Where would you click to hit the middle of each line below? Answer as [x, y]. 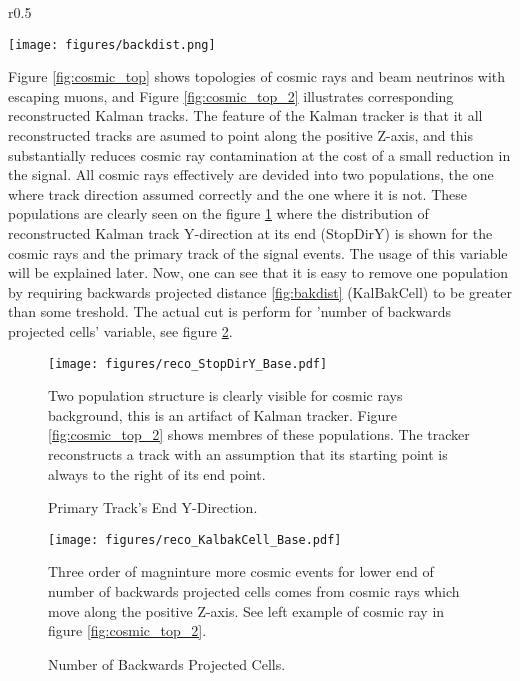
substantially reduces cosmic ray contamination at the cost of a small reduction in [259, 154]
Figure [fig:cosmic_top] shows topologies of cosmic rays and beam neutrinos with [257, 76]
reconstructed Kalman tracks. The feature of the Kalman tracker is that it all [245, 115]
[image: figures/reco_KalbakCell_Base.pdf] [195, 539]
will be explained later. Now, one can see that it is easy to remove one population [258, 272]
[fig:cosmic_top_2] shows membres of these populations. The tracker [259, 434]
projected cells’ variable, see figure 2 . [120, 330]
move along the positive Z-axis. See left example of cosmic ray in [246, 610]
